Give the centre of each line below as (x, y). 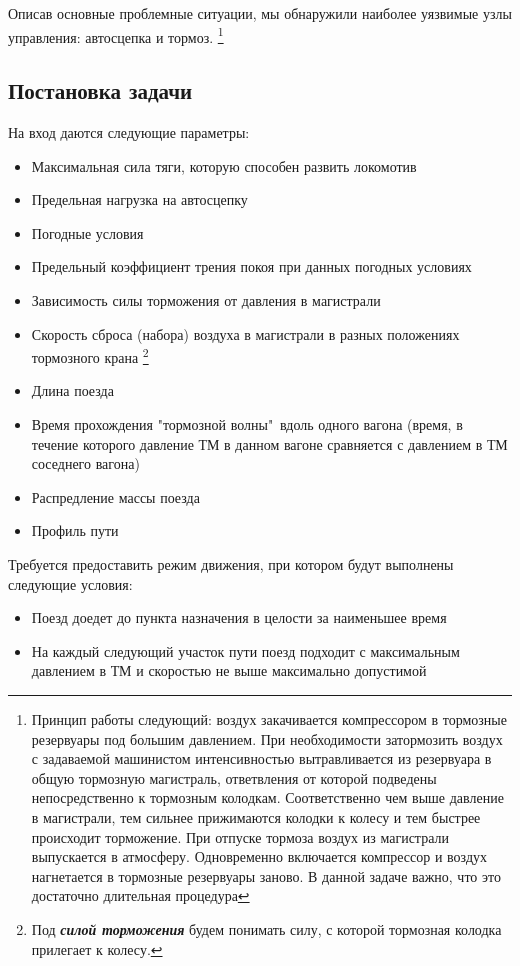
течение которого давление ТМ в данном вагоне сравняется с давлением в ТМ (269, 443)
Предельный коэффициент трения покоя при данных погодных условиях (251, 266)
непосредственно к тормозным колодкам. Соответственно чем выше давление (267, 797)
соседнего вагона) (85, 463)
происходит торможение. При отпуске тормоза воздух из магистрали (240, 836)
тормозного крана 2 (90, 355)
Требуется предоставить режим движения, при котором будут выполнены (231, 564)
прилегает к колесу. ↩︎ (97, 948)
